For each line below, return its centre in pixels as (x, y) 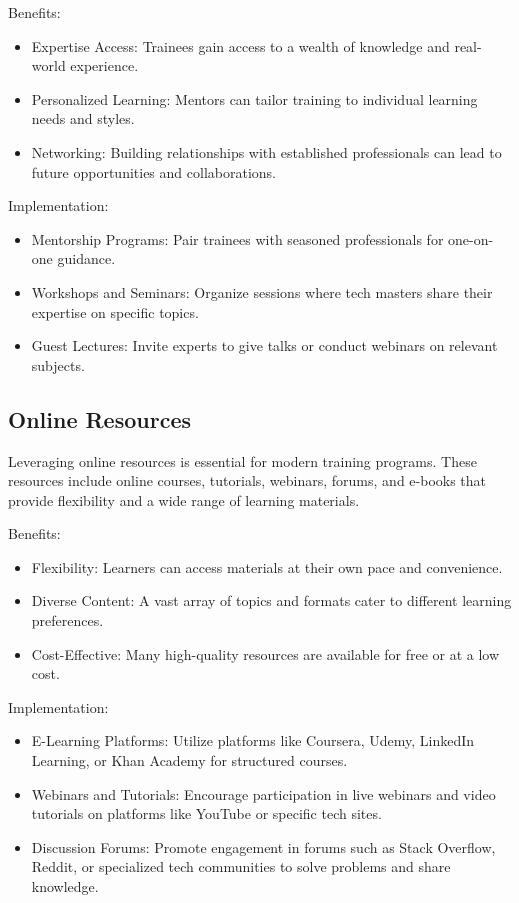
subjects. (58, 364)
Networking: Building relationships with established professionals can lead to (266, 151)
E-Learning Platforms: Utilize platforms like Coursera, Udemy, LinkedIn (253, 740)
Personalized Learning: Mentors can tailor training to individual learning (254, 98)
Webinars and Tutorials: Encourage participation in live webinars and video (263, 793)
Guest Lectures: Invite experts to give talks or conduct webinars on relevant (264, 345)
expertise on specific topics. (115, 311)
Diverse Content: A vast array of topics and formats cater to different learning (271, 600)
